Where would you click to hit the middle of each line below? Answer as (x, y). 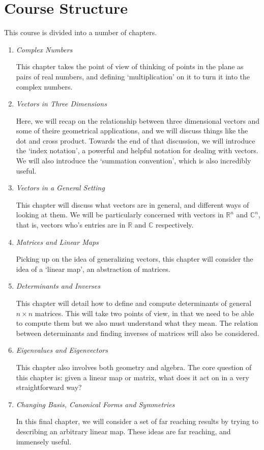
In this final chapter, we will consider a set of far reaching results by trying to (137, 421)
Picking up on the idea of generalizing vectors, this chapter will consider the (135, 259)
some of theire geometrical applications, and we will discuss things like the (132, 131)
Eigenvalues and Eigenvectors (62, 350)
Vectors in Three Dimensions (61, 104)
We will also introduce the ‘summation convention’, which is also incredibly (134, 161)
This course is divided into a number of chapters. (81, 32)
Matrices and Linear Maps (57, 242)
